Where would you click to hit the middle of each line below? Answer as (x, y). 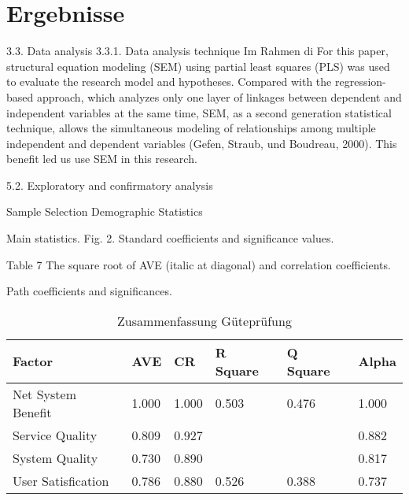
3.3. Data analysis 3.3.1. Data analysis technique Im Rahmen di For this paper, (197, 51)
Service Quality (55, 435)
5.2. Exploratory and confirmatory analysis (110, 185)
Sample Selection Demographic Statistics (105, 211)
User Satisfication (61, 480)
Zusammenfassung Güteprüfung (204, 320)
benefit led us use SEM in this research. (102, 159)
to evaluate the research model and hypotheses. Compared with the (169, 81)
